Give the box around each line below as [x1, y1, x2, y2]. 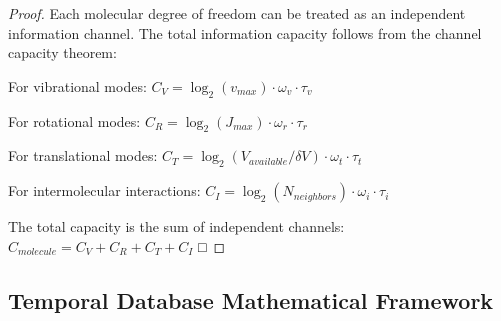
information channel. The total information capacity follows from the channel [8, 22, 482, 43]
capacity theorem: [8, 42, 117, 63]
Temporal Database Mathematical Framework [8, 284, 494, 315]
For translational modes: [8, 145, 158, 166]
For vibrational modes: [8, 75, 147, 96]
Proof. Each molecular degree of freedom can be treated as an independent [8, 3, 466, 23]
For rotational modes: [8, 110, 141, 131]
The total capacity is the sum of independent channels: [8, 216, 345, 237]
